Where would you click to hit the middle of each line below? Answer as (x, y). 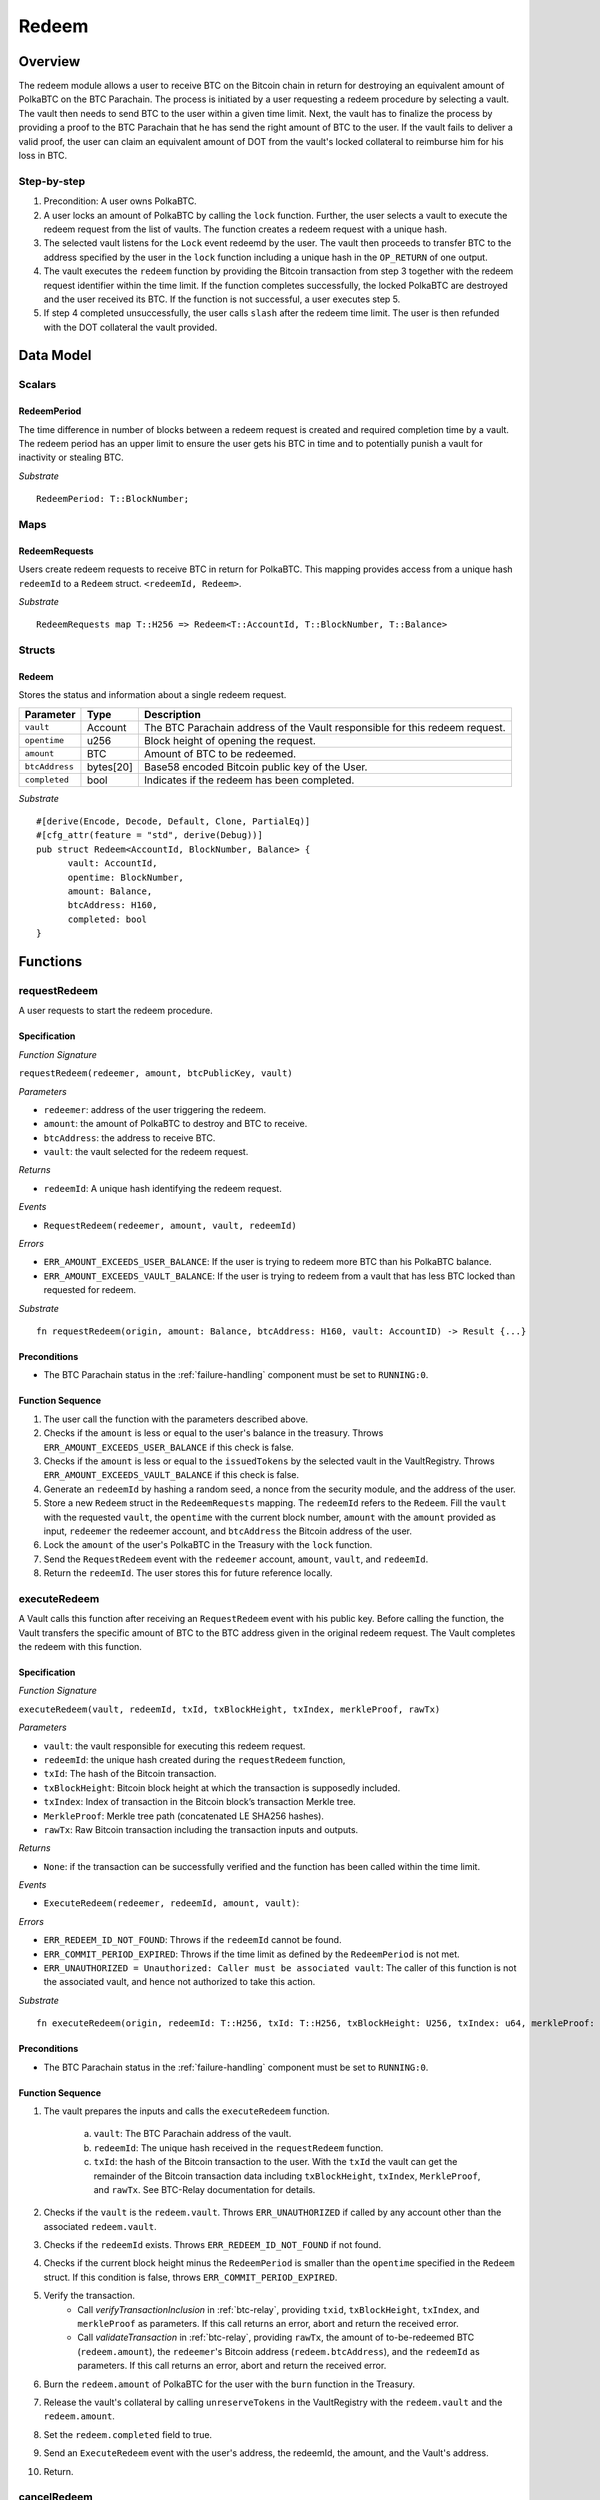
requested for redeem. (90, 1290)
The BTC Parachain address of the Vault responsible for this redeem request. (324, 727)
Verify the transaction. (89, 2296)
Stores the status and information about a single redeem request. (152, 695)
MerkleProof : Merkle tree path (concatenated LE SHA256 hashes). (184, 1816)
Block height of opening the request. (230, 740)
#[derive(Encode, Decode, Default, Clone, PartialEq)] (173, 821)
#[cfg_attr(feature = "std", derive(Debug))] (150, 835)
